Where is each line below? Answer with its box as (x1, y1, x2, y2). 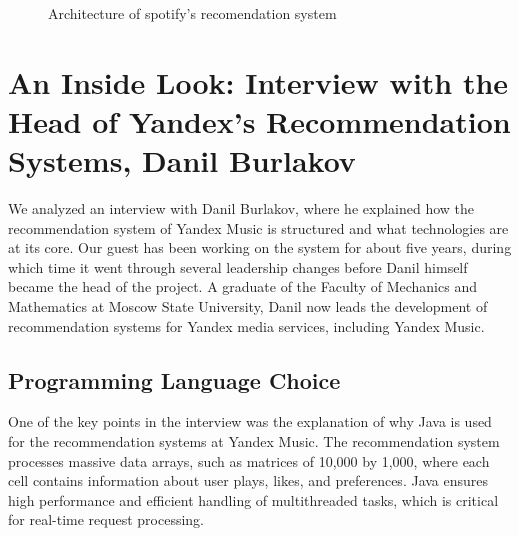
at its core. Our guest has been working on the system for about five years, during (8, 237, 512, 258)
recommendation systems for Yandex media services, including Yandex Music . (8, 315, 485, 336)
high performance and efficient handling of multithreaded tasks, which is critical (8, 489, 499, 510)
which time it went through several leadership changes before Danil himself (8, 256, 468, 277)
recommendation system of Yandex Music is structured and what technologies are (8, 217, 509, 238)
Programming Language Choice (8, 364, 341, 395)
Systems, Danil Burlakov (8, 140, 356, 181)
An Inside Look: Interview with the (8, 61, 509, 102)
